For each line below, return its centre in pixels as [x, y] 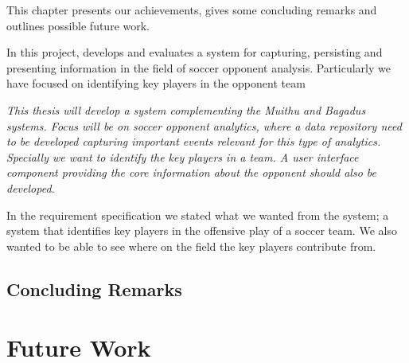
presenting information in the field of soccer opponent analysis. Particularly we [199, 67]
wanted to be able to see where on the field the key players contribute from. [191, 246]
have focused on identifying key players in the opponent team [156, 83]
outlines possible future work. [78, 25]
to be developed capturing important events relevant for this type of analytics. [194, 141]
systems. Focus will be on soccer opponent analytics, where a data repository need [204, 125]
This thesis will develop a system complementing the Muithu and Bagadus [186, 109]
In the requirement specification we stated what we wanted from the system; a [198, 215]
